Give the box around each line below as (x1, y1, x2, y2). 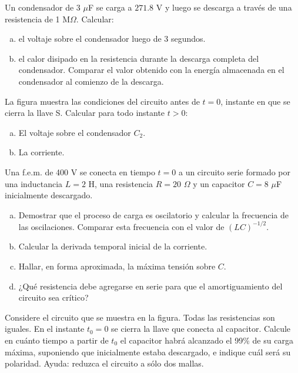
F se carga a (88, 1, 132, 13)
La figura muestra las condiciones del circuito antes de (5, 95, 200, 107)
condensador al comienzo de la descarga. (18, 75, 164, 87)
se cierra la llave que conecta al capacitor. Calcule (111, 322, 291, 335)
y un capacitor (193, 177, 245, 189)
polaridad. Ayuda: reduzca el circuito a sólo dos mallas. (5, 357, 204, 369)
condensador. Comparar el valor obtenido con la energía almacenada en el (18, 64, 284, 76)
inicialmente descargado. (5, 189, 93, 201)
